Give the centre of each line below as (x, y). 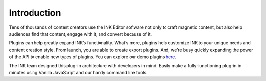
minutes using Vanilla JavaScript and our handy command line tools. (78, 72)
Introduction (35, 13)
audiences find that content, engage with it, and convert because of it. (81, 34)
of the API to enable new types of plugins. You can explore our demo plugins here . (93, 57)
